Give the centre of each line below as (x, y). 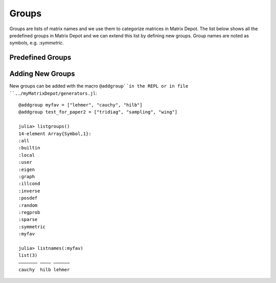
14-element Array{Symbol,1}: (55, 134)
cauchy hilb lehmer (44, 270)
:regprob (29, 212)
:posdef (28, 198)
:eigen (27, 169)
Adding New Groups (42, 74)
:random (28, 205)
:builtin (29, 148)
